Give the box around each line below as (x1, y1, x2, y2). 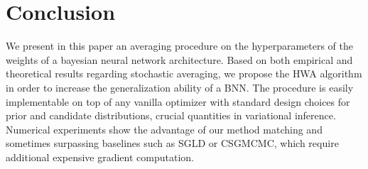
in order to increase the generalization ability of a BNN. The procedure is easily (6, 80, 354, 94)
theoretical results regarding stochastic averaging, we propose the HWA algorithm (6, 66, 362, 81)
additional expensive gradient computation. (6, 149, 194, 164)
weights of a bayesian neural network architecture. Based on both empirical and (6, 52, 353, 67)
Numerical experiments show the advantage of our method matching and (6, 121, 323, 136)
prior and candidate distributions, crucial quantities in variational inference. (6, 108, 336, 123)
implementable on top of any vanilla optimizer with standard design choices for (6, 94, 350, 109)
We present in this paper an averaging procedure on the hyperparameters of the (6, 38, 354, 53)
